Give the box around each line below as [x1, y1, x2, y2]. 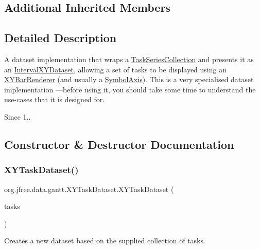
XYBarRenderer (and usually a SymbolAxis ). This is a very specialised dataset [4, 74, 254, 85]
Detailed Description [4, 30, 117, 46]
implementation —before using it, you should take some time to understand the [4, 84, 256, 94]
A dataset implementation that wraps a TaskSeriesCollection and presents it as [4, 53, 254, 64]
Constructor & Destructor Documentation [4, 136, 234, 152]
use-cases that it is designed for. [4, 94, 105, 105]
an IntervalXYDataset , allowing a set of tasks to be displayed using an [4, 64, 227, 74]
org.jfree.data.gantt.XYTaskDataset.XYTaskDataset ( [4, 183, 174, 194]
